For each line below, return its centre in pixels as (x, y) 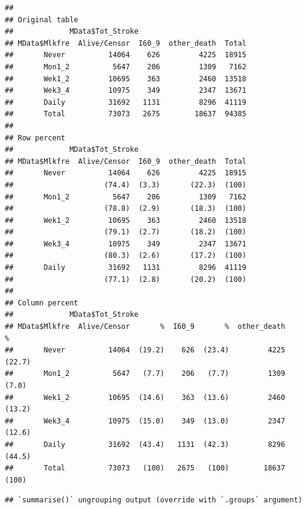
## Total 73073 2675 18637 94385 (126, 114)
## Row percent (35, 138)
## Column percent (42, 303)
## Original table (42, 20)
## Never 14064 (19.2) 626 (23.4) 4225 (145, 350)
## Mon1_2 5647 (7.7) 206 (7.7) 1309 (145, 374)
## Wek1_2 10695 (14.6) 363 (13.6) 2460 (145, 397)
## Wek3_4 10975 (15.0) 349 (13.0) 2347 (145, 421)
